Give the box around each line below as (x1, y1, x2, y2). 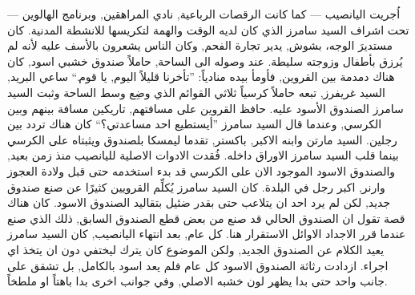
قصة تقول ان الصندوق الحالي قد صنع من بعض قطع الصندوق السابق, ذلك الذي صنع (7, 209, 405, 226)
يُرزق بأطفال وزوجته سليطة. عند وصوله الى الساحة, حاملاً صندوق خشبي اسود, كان (7, 52, 403, 69)
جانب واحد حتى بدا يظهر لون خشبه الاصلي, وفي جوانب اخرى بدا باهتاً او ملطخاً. (7, 273, 388, 289)
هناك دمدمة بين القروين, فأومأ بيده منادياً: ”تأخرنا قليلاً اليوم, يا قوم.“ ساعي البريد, (7, 68, 395, 85)
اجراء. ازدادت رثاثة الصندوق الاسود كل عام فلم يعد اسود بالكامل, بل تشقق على (7, 257, 389, 273)
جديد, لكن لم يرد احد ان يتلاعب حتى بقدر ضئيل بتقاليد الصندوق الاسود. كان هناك (7, 194, 391, 211)
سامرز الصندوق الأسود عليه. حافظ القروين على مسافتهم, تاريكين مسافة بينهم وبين (7, 99, 404, 116)
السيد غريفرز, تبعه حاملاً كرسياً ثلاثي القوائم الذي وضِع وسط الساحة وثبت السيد (7, 83, 385, 100)
